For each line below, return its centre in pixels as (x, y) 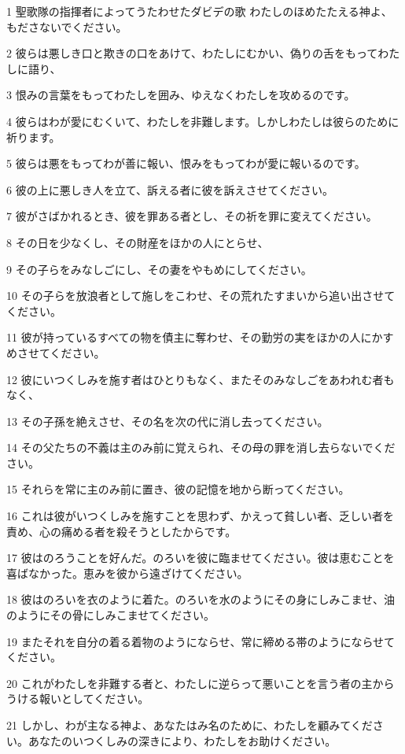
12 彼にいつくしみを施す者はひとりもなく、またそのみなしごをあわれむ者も (201, 379)
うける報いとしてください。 (78, 699)
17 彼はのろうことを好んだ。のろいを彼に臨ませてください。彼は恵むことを (201, 558)
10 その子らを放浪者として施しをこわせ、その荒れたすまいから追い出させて (201, 296)
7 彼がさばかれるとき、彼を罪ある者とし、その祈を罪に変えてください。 (192, 216)
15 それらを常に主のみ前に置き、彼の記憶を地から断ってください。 (178, 489)
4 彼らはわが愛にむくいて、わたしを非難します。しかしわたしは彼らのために (203, 121)
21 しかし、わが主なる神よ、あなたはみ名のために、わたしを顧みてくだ (190, 725)
